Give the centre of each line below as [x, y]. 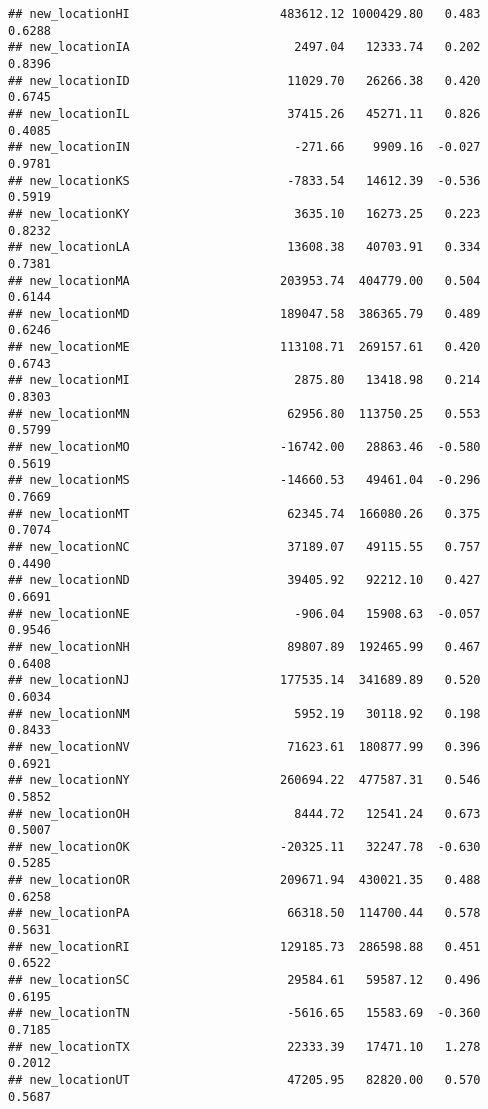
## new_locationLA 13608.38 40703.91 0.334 [244, 247]
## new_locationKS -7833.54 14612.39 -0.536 [244, 180]
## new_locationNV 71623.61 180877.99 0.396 [244, 746]
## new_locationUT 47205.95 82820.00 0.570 [244, 1080]
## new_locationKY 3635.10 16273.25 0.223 [244, 213]
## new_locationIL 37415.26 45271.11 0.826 [244, 113]
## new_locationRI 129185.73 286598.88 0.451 [244, 946]
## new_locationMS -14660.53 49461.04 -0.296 [244, 480]
